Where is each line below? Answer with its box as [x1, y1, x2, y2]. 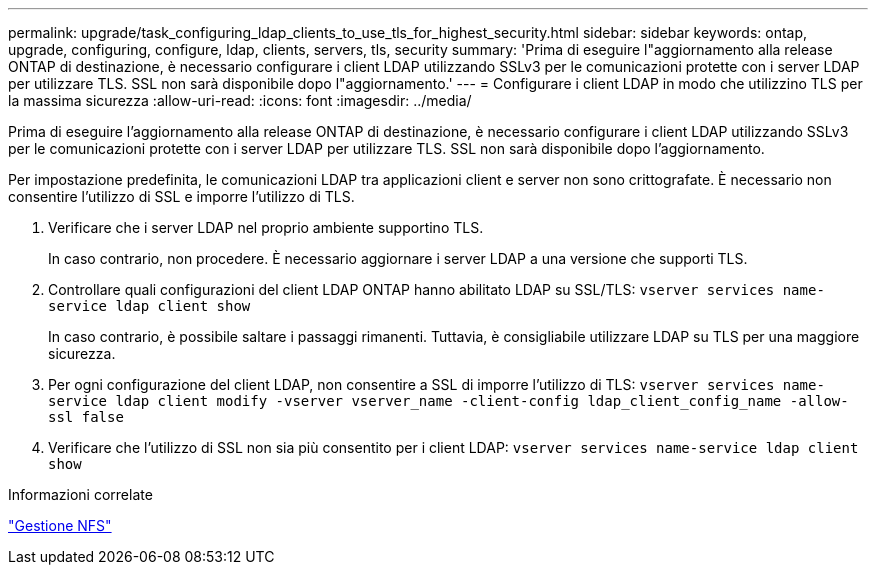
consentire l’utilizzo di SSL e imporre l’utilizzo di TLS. [8, 188, 355, 205]
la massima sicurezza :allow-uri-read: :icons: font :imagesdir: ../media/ [8, 92, 472, 109]
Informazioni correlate [8, 486, 153, 503]
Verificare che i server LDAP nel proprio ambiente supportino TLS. [48, 219, 484, 236]
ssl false [48, 409, 124, 425]
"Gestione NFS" [8, 517, 112, 534]
